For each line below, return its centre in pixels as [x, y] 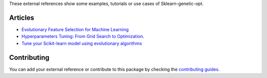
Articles [22, 18]
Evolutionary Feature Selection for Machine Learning [75, 29]
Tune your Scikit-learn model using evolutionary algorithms [82, 43]
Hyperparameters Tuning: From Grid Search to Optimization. [83, 37]
